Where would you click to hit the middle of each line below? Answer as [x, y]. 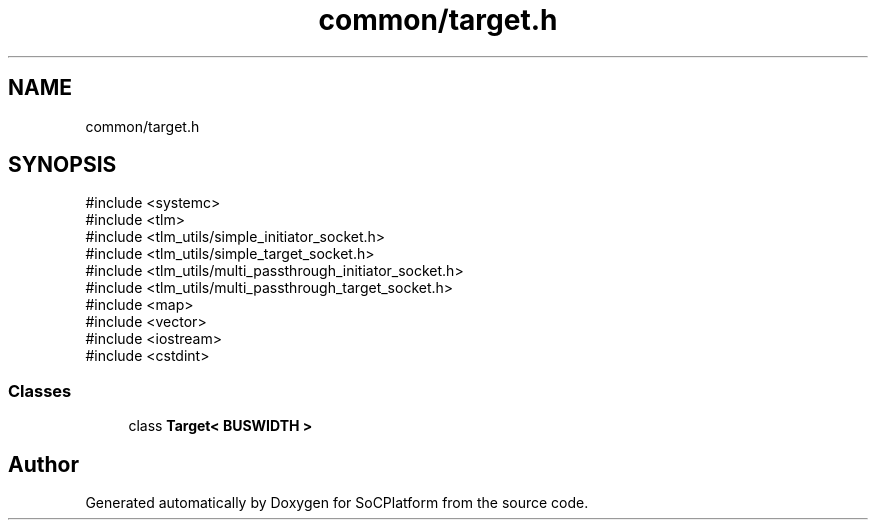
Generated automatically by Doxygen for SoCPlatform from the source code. [337, 503]
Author [43, 464]
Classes [40, 390]
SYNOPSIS [62, 165]
